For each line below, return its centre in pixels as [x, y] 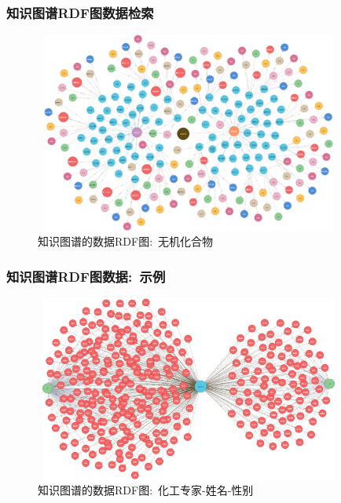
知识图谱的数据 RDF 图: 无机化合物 [126, 241]
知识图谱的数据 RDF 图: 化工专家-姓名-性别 [146, 490]
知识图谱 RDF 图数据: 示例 [86, 276]
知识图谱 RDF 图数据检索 [80, 12]
